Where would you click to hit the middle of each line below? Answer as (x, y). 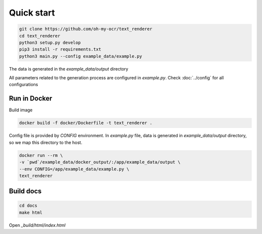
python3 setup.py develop (50, 42)
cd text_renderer (40, 36)
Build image (21, 110)
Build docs (25, 191)
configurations (24, 85)
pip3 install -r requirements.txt (60, 49)
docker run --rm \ (41, 155)
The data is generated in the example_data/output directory (69, 69)
